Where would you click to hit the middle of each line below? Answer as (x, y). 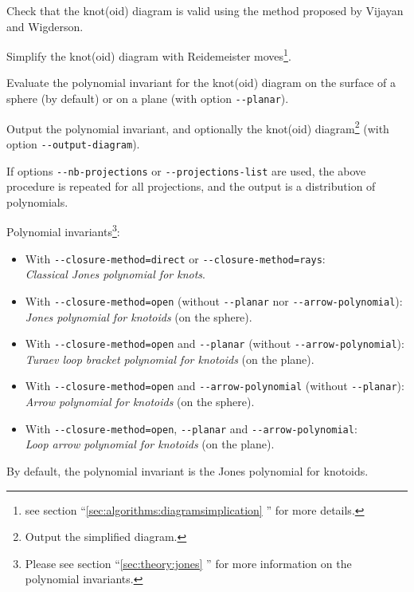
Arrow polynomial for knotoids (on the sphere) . (140, 402)
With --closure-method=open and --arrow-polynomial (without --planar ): (215, 386)
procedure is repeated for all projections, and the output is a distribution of (191, 186)
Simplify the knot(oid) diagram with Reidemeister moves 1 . (149, 55)
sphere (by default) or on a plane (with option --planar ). (148, 99)
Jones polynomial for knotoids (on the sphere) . (139, 316)
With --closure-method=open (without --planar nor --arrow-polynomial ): (214, 300)
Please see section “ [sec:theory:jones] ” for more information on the (188, 563)
